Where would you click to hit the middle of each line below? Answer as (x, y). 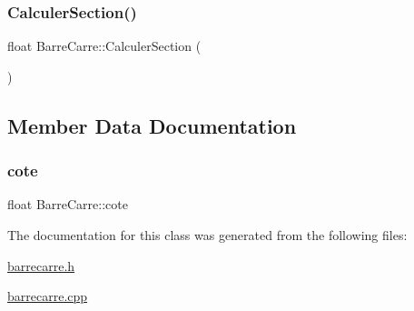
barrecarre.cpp (48, 296)
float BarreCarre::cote (68, 204)
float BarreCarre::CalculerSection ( (104, 46)
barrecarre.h (41, 265)
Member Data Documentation (152, 125)
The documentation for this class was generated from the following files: (207, 235)
